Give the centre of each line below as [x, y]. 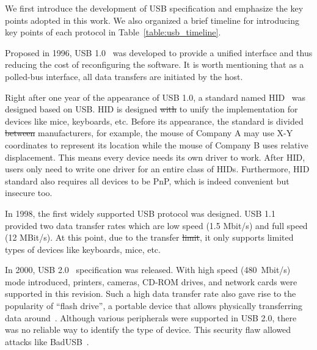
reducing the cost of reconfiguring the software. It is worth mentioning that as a [155, 64]
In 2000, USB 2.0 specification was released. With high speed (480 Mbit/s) [148, 270]
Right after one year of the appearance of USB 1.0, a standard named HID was [155, 97]
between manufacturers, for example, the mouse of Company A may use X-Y [149, 133]
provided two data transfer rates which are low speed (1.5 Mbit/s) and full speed [156, 225]
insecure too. [29, 193]
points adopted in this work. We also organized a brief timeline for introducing [152, 20]
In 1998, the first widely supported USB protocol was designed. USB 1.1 [140, 213]
